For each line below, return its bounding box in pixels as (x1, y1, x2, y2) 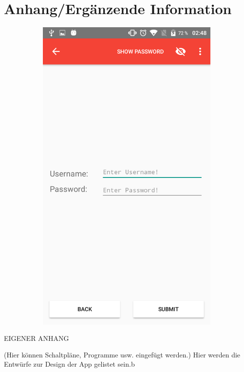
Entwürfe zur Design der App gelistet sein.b (4, 359, 135, 369)
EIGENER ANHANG (4, 333, 69, 343)
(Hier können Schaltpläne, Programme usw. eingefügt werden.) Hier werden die (4, 349, 241, 359)
